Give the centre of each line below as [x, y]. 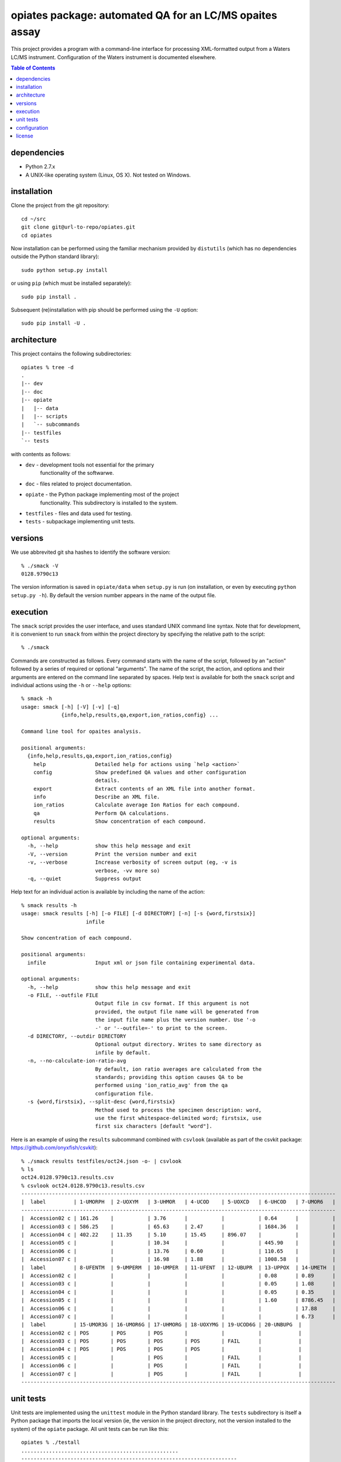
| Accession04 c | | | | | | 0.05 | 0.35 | [178, 1292]
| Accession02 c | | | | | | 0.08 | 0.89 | [178, 1275]
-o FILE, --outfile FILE [63, 995]
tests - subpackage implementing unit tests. [80, 522]
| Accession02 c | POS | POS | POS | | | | [162, 1333]
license [25, 136]
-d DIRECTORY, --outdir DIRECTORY [77, 1036]
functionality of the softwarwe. [77, 473]
